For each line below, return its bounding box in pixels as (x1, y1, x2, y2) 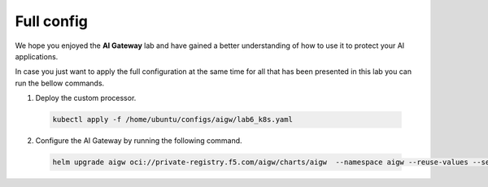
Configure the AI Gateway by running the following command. (35, 136, 243, 146)
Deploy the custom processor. (35, 93, 137, 103)
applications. (15, 51, 59, 61)
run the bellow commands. (15, 78, 105, 88)
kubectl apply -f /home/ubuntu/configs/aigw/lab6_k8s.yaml (52, 115, 293, 124)
